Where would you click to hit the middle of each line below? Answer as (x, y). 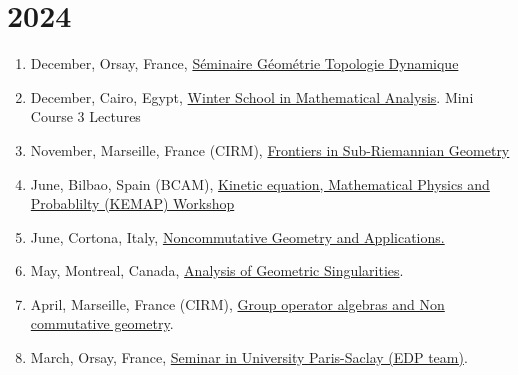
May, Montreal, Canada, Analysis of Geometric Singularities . (217, 270)
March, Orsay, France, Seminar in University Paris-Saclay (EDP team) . (249, 357)
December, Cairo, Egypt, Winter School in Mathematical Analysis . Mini (252, 96)
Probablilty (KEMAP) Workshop (132, 203)
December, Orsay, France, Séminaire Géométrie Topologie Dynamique (244, 63)
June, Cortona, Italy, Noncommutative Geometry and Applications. (237, 236)
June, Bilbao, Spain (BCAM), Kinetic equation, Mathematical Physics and (260, 183)
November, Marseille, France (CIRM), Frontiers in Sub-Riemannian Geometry (270, 149)
